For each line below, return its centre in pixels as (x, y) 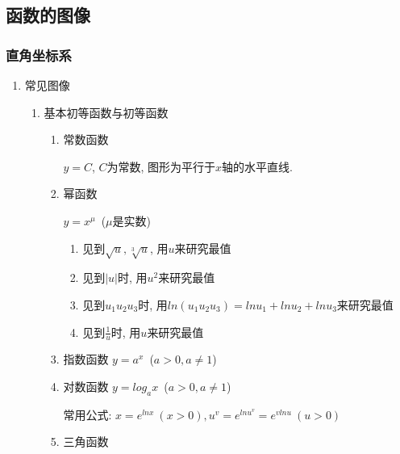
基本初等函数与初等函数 (106, 112)
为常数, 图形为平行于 (161, 166)
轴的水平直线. (257, 166)
